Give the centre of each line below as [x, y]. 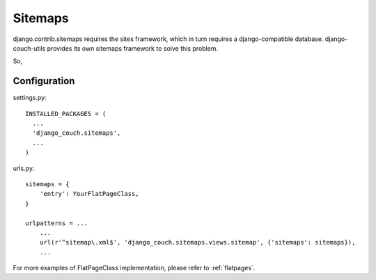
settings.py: [30, 98]
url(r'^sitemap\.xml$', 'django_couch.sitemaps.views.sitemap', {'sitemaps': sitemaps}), [197, 242]
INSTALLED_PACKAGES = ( [66, 114]
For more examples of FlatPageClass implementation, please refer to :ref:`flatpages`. [134, 268]
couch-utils [29, 48]
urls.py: [24, 168]
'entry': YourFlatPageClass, [89, 194]
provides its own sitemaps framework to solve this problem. [133, 48]
